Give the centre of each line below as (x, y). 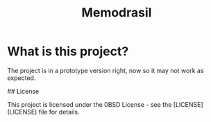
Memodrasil (117, 13)
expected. (22, 78)
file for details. (59, 112)
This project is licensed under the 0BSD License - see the (90, 104)
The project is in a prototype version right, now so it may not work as (105, 70)
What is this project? (68, 51)
